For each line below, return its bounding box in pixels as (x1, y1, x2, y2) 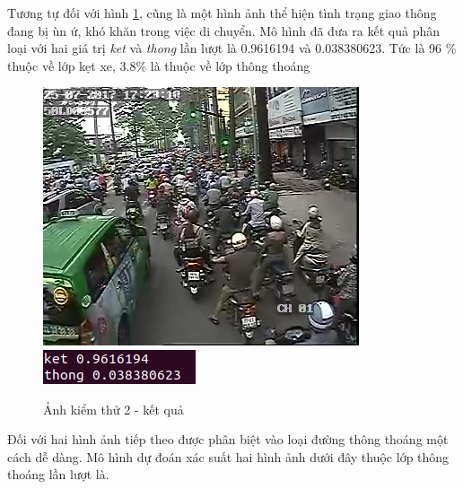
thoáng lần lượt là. (7, 465, 109, 484)
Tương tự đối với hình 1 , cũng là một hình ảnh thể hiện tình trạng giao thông (7, 4, 437, 22)
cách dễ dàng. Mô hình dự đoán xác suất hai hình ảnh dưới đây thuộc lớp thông (7, 447, 450, 466)
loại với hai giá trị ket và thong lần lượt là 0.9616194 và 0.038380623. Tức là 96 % (7, 39, 457, 57)
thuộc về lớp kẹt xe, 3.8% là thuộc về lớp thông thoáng (7, 56, 310, 74)
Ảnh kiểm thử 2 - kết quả (43, 399, 184, 418)
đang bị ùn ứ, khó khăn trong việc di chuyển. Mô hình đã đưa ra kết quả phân (7, 21, 440, 39)
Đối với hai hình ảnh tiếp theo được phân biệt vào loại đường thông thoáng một (7, 430, 449, 449)
